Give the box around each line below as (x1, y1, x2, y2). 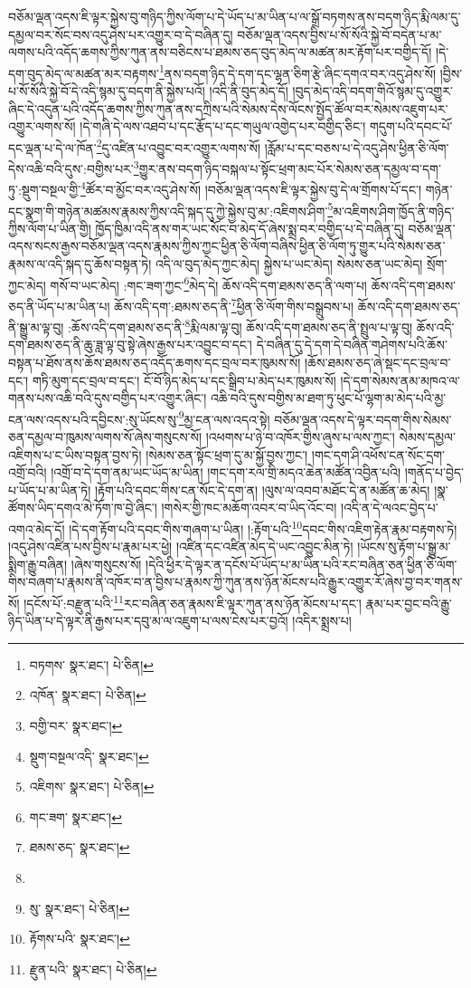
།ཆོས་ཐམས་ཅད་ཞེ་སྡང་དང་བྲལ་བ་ (305, 352, 451, 371)
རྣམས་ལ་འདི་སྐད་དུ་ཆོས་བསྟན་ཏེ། (8, 254, 152, 273)
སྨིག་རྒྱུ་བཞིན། (8, 554, 68, 573)
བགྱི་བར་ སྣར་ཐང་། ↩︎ (29, 716, 123, 734)
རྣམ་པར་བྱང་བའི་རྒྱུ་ (365, 593, 452, 612)
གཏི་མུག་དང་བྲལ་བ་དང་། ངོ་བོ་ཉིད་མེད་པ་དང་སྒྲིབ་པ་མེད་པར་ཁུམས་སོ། (32, 370, 336, 389)
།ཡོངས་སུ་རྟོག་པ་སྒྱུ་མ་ (357, 537, 451, 556)
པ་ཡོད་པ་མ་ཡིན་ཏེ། (8, 480, 91, 499)
